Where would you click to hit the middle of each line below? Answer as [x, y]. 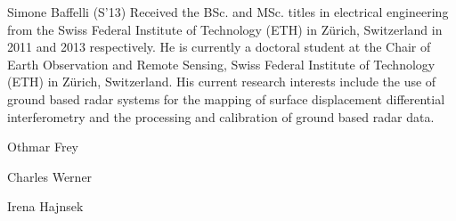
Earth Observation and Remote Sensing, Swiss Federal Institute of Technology [221, 64]
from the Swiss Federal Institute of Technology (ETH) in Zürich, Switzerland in [225, 29]
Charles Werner [50, 176]
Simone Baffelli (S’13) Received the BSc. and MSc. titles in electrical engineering [228, 12]
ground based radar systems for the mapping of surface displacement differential [226, 98]
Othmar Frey [43, 147]
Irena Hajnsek [45, 206]
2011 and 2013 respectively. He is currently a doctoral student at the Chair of [219, 47]
